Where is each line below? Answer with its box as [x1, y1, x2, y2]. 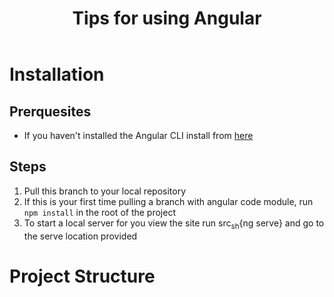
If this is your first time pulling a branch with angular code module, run [23, 195, 314, 207]
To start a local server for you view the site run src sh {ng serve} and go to [23, 217, 325, 231]
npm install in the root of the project [23, 206, 176, 218]
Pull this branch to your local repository [23, 185, 187, 197]
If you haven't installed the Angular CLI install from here [23, 130, 254, 141]
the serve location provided [23, 230, 138, 242]
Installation [9, 63, 105, 86]
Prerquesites [9, 103, 92, 120]
